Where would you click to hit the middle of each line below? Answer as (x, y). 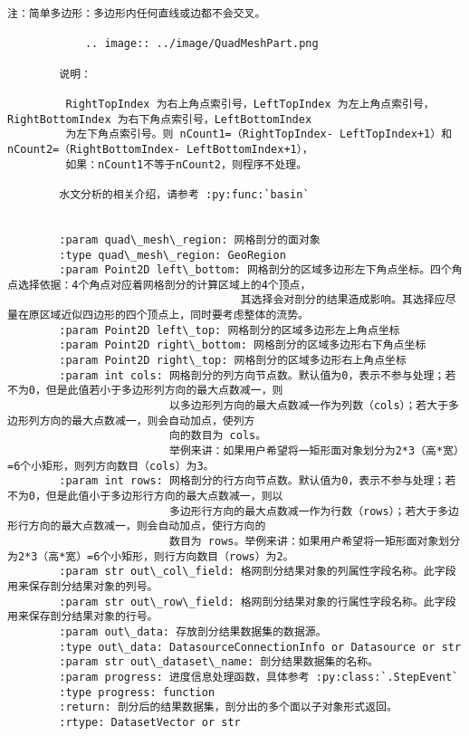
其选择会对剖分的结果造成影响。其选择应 (343, 300)
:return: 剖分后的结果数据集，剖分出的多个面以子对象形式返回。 (228, 707)
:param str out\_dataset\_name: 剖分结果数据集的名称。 (219, 662)
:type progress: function (137, 692)
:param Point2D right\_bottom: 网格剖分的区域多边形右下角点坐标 (243, 345)
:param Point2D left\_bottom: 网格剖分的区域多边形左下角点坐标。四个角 (261, 270)
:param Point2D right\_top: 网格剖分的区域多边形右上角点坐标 (233, 361)
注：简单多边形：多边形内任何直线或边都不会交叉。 (137, 14)
